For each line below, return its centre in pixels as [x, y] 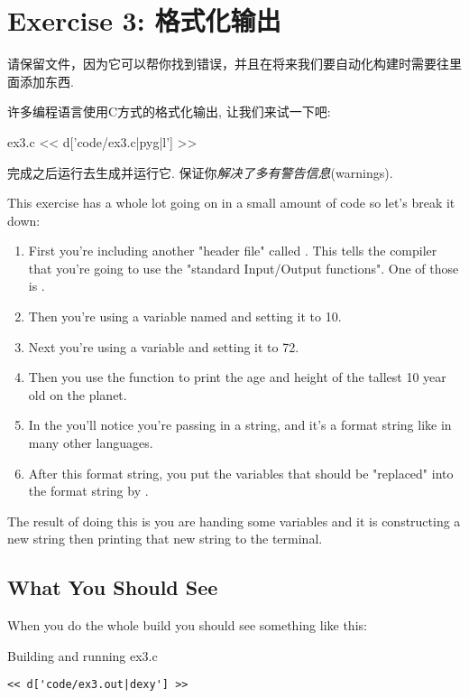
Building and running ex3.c [83, 655]
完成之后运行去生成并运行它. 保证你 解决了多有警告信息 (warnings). [200, 172]
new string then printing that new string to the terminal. [165, 539]
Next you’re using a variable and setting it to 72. [164, 346]
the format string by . [88, 491]
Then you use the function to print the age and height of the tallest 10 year [237, 377]
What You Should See [113, 587]
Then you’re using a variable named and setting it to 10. [185, 316]
